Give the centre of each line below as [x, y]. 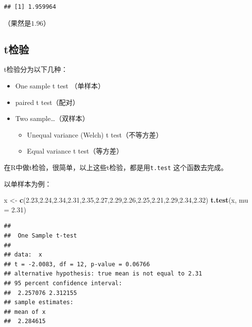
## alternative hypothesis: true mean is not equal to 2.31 [103, 274]
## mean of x [25, 312]
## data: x [23, 255]
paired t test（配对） [47, 102]
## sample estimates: [39, 302]
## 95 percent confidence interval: [63, 283]
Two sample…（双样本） [52, 118]
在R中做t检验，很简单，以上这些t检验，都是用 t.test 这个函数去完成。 [116, 167]
